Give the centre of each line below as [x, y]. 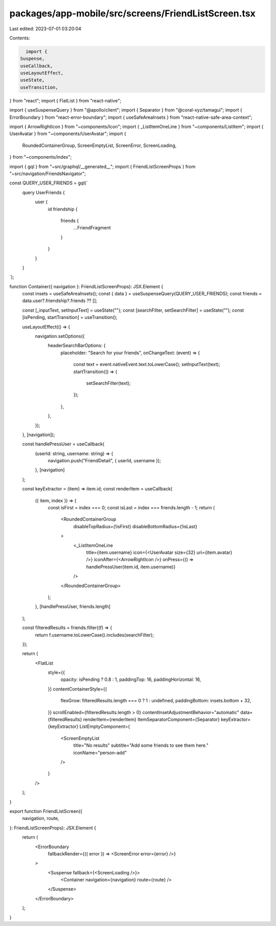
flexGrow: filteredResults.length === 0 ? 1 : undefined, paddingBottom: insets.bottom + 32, [156, 701]
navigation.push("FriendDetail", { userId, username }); [104, 461]
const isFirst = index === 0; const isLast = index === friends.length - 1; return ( [131, 508]
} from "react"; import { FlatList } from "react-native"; [65, 100]
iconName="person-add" [100, 752]
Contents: [20, 38]
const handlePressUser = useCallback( [63, 444]
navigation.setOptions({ [60, 336]
